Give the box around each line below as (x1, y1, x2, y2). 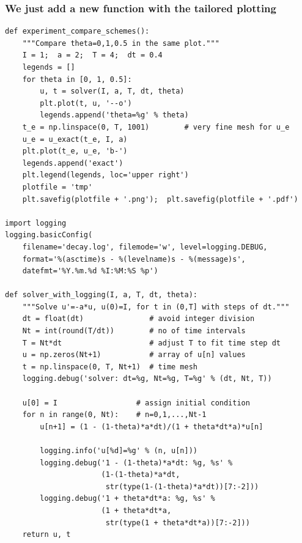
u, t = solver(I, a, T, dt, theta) (40, 87, 185, 96)
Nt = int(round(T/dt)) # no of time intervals (22, 327, 246, 336)
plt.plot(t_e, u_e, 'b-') (22, 147, 128, 156)
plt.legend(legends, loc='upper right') (22, 171, 189, 180)
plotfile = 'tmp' (22, 182, 93, 191)
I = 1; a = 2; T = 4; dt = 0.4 (22, 51, 163, 60)
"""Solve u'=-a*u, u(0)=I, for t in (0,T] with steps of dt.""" (22, 302, 290, 311)
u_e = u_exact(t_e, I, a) (22, 135, 128, 144)
